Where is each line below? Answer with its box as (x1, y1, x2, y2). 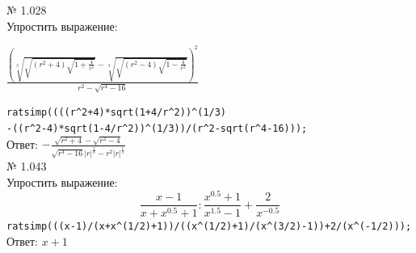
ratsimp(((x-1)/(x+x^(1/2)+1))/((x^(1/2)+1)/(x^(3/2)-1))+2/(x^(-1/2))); (6, 221, 412, 233)
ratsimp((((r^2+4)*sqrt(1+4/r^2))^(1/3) (6, 107, 227, 119)
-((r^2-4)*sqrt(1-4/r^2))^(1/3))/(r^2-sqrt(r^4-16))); (6, 123, 308, 135)
